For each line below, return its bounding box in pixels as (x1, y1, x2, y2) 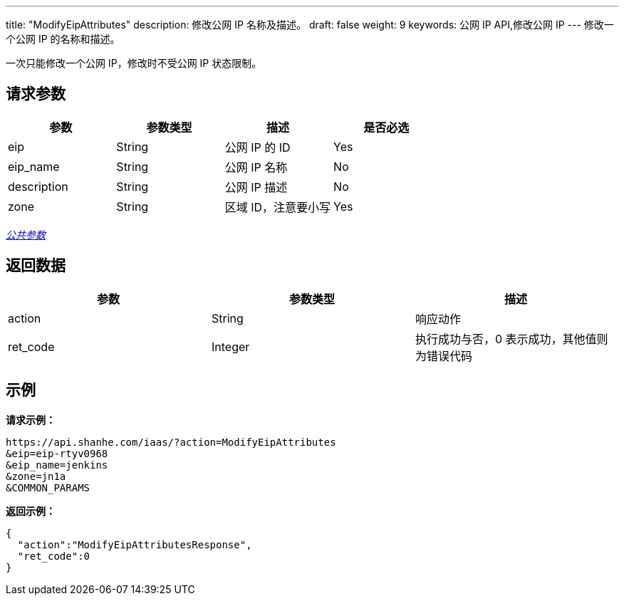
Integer (211, 339, 250, 354)
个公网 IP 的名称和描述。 (6, 33, 120, 45)
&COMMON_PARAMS (6, 481, 90, 493)
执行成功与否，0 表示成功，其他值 (415, 331, 597, 346)
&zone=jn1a (6, 470, 66, 482)
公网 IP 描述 (224, 179, 288, 194)
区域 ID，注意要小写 (224, 199, 331, 214)
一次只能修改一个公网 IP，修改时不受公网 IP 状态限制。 (6, 57, 262, 69)
